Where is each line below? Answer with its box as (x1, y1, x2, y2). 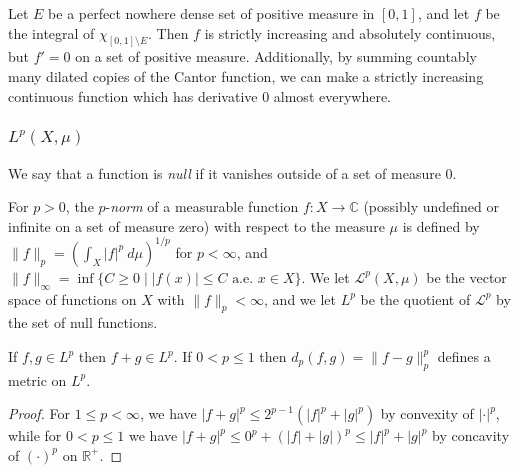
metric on (8, 369, 67, 390)
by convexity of (380, 403, 474, 424)
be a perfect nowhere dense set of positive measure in (48, 3, 375, 23)
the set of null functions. (8, 312, 158, 333)
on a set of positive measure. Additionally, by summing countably (75, 46, 477, 67)
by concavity (432, 425, 510, 446)
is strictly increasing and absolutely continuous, (204, 22, 496, 43)
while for (8, 425, 62, 446)
